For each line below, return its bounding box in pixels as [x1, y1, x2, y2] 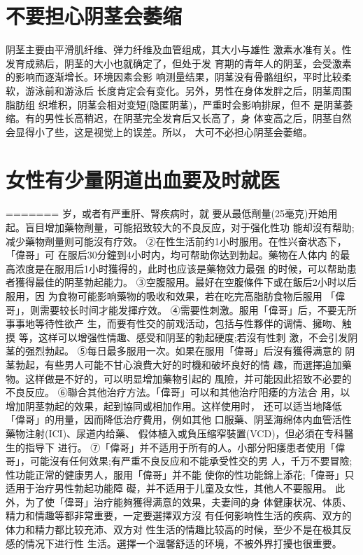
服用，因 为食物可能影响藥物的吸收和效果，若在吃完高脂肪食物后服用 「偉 [6, 288, 346, 303]
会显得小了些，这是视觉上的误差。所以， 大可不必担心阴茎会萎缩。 [6, 124, 313, 139]
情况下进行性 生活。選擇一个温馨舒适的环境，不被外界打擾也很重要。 [24, 535, 342, 550]
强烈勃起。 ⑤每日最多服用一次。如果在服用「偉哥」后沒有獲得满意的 [24, 343, 342, 358]
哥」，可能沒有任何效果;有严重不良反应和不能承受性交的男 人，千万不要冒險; [6, 453, 353, 468]
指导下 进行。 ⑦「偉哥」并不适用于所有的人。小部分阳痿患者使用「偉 [24, 439, 346, 454]
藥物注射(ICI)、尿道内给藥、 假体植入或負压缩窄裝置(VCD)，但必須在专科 [6, 425, 344, 440]
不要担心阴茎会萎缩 [6, 1, 183, 30]
